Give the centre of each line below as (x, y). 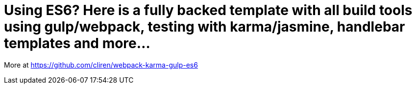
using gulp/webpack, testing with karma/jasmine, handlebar (205, 27)
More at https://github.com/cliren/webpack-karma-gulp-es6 (101, 65)
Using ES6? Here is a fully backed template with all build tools (208, 10)
